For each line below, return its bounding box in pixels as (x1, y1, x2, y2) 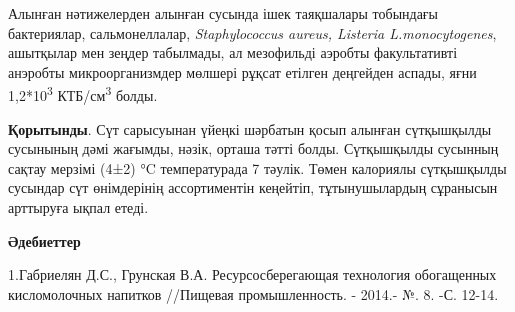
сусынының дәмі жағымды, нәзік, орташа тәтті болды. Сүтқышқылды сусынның (8, 138, 499, 159)
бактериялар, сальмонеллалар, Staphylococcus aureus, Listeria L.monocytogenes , (8, 22, 497, 43)
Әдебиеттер (8, 230, 81, 251)
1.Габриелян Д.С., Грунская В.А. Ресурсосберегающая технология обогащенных (8, 264, 497, 285)
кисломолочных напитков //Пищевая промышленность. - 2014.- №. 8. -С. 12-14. (8, 283, 499, 304)
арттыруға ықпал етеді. (8, 197, 149, 217)
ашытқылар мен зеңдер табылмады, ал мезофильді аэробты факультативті (8, 42, 458, 63)
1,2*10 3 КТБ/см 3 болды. (8, 82, 158, 106)
